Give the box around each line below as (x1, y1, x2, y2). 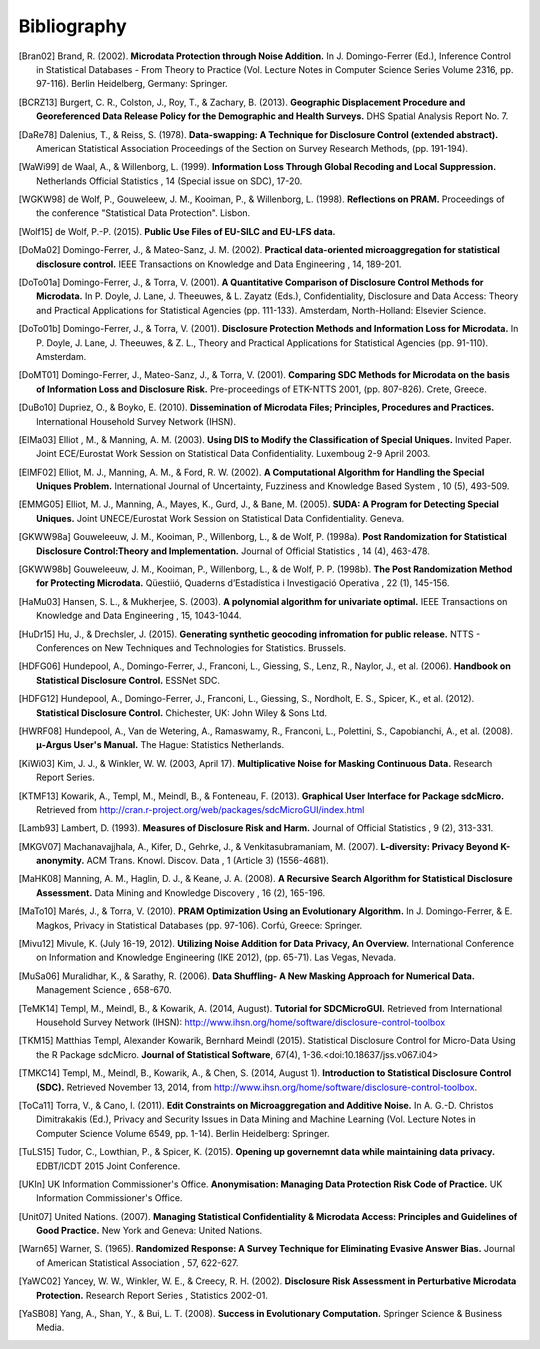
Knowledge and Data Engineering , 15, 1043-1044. (36, 610, 242, 622)
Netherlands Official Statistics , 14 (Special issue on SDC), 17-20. (36, 175, 303, 187)
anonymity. (36, 855, 85, 867)
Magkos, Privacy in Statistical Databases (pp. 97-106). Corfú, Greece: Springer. (36, 919, 363, 931)
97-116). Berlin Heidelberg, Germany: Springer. (36, 78, 229, 90)
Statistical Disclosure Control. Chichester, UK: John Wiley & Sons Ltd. (36, 706, 328, 719)
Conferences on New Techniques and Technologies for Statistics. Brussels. (36, 642, 347, 654)
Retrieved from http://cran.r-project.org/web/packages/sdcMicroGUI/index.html (36, 803, 365, 815)
